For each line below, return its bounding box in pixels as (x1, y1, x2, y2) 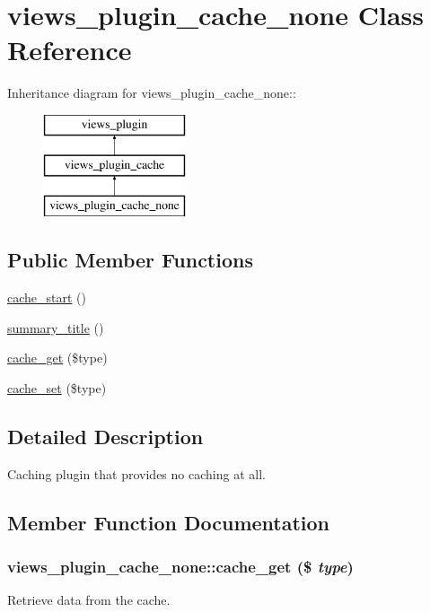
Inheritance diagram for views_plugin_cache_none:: (7, 83, 296, 102)
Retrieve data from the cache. (7, 590, 171, 609)
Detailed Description (7, 422, 204, 450)
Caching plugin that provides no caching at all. (7, 464, 266, 483)
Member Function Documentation (7, 508, 330, 536)
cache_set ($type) (7, 378, 107, 397)
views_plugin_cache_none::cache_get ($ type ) (7, 555, 354, 577)
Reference (7, 31, 132, 68)
